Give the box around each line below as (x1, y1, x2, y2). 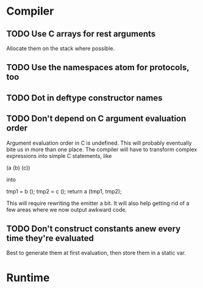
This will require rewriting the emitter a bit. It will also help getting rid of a (6, 200, 190, 207)
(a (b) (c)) (6, 164, 30, 171)
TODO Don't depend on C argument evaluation (6, 113, 187, 124)
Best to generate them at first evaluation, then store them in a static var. (6, 249, 187, 257)
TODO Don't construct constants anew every (6, 223, 181, 234)
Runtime (6, 270, 50, 284)
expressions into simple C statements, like (6, 152, 112, 159)
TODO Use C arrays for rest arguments (6, 29, 156, 39)
